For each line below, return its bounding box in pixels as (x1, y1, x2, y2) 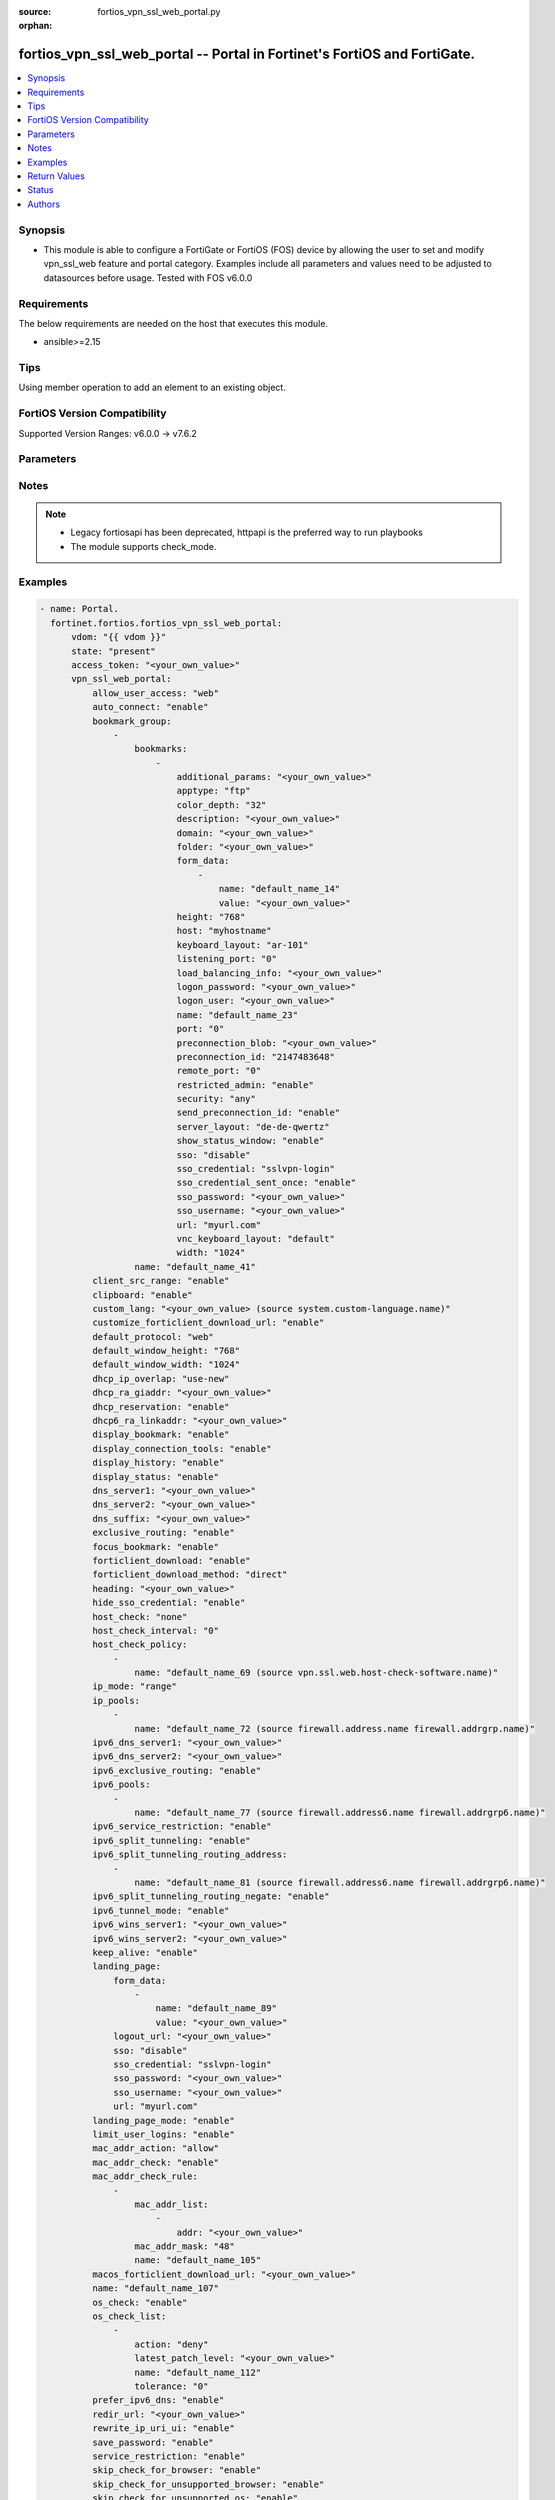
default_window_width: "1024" (91, 1359, 240, 1370)
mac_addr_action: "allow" (91, 2143, 220, 2154)
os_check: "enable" (91, 2296, 188, 2308)
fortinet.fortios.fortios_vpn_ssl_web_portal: (50, 617, 283, 629)
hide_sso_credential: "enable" (91, 1597, 246, 1609)
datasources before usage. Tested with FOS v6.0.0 (43, 271, 253, 284)
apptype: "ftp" (176, 785, 251, 797)
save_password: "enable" (91, 2436, 214, 2448)
